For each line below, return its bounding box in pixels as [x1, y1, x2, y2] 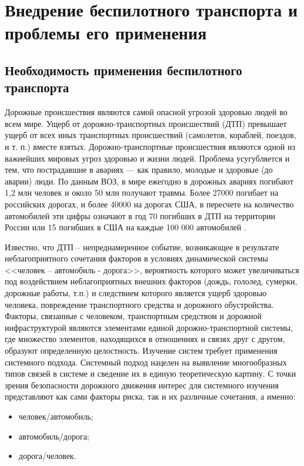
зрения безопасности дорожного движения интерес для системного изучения [5, 378, 279, 391]
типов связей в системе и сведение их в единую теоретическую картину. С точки [5, 367, 296, 380]
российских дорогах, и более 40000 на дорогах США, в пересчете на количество [5, 197, 294, 210]
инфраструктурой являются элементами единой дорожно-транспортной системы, [5, 321, 293, 333]
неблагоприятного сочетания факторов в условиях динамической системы [5, 252, 268, 264]
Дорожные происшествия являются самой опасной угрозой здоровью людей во [5, 106, 288, 118]
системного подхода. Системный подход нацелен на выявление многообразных [5, 356, 287, 368]
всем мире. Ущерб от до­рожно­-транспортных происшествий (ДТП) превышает [5, 117, 287, 129]
